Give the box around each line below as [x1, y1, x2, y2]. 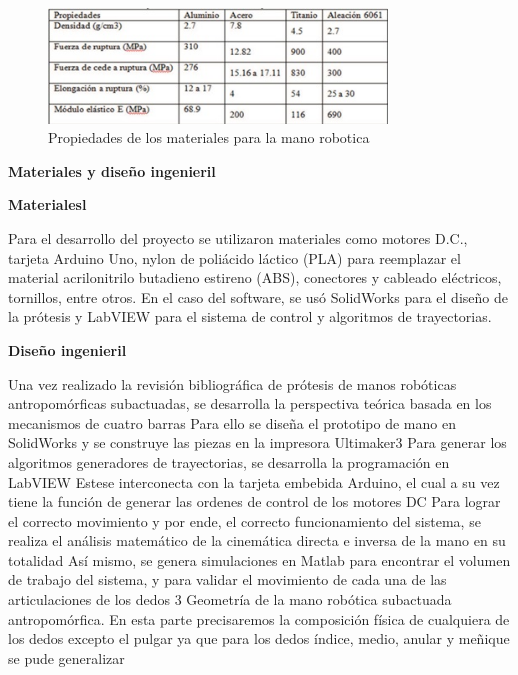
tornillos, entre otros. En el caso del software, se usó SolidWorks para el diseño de [8, 286, 508, 307]
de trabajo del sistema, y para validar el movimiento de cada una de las [8, 569, 447, 590]
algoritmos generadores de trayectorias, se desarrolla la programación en [8, 451, 450, 472]
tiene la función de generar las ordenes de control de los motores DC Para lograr [8, 491, 501, 512]
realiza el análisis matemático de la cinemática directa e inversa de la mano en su [8, 530, 506, 551]
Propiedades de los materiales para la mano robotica [48, 127, 370, 148]
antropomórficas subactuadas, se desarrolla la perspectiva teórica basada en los [8, 393, 492, 414]
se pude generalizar [8, 647, 125, 668]
